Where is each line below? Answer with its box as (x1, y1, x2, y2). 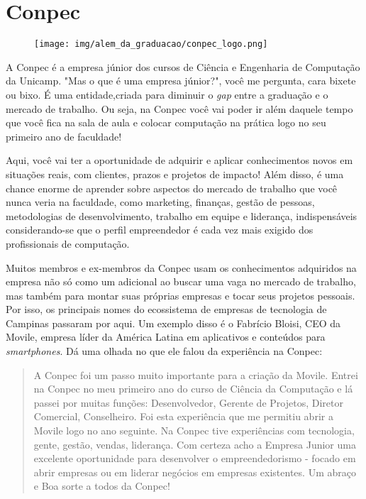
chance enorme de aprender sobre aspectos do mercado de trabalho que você (6, 180, 338, 195)
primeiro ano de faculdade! (6, 128, 122, 143)
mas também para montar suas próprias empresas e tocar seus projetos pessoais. (6, 287, 355, 302)
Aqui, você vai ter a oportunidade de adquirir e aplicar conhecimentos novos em (6, 153, 353, 168)
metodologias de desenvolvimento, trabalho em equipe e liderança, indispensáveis (6, 208, 357, 223)
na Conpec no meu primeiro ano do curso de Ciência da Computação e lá (33, 381, 353, 396)
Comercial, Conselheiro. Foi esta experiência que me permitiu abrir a (33, 409, 333, 424)
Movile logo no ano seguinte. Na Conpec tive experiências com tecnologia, (33, 423, 355, 438)
